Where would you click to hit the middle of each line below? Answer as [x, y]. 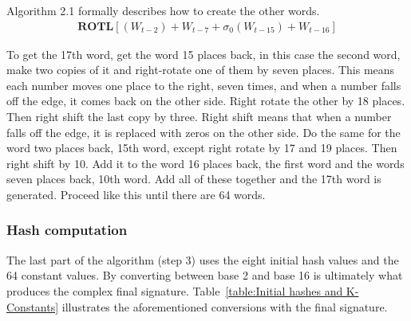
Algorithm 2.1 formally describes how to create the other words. [163, 10]
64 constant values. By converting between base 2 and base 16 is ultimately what [205, 275]
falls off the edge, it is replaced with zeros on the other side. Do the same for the [204, 132]
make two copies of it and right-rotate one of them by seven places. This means [201, 70]
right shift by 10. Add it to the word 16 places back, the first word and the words [205, 163]
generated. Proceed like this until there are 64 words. [136, 194]
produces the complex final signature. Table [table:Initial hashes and [175, 290]
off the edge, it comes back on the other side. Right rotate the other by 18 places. [206, 101]
